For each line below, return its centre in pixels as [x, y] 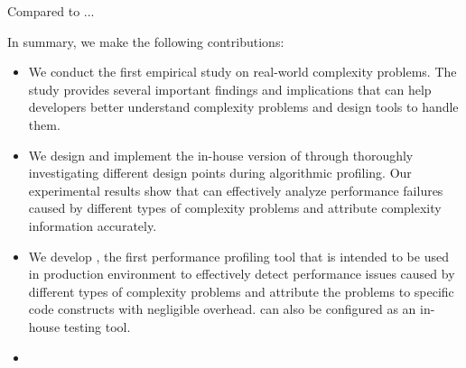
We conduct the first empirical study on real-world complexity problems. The [242, 72]
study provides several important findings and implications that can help [230, 89]
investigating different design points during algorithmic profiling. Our [220, 173]
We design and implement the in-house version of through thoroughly [221, 155]
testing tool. [97, 326]
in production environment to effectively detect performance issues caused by [242, 274]
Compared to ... [51, 11]
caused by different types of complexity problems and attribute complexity [235, 208]
